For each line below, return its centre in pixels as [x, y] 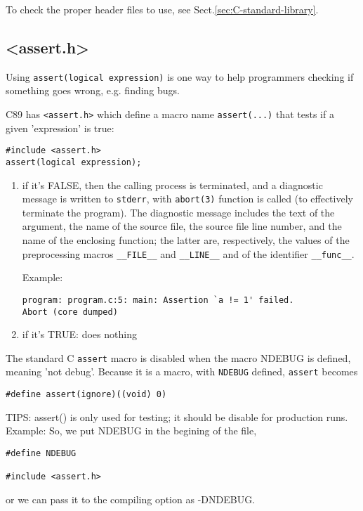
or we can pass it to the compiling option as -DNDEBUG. [131, 499]
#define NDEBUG [41, 453]
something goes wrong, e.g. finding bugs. [93, 90]
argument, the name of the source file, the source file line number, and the [182, 226]
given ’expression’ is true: [60, 128]
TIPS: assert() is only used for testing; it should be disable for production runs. [177, 416]
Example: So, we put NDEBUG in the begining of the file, [131, 431]
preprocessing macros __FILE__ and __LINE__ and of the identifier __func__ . [188, 253]
